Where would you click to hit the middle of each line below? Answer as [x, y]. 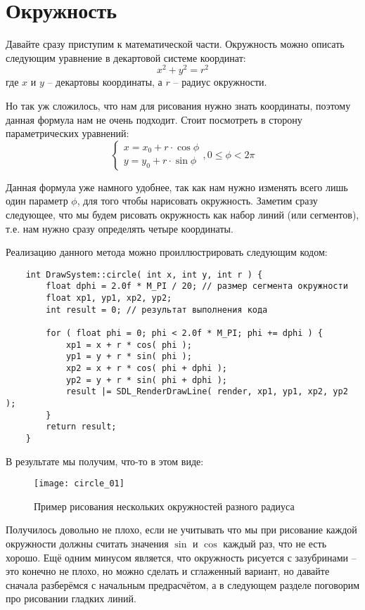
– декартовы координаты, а [105, 82]
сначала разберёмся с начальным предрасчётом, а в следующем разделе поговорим [183, 584]
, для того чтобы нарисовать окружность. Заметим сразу [197, 201]
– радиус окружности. [220, 82]
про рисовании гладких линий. [71, 598]
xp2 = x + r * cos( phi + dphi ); [146, 368]
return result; [81, 427]
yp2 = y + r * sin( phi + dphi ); [146, 380]
